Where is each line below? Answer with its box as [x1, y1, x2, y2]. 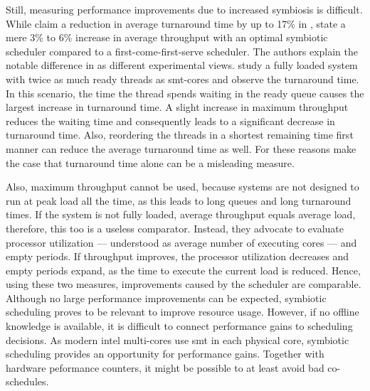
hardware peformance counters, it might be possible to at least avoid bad [6, 360, 324, 375]
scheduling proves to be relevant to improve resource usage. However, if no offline [6, 304, 359, 319]
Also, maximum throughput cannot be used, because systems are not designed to [6, 179, 359, 194]
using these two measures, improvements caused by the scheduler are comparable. [6, 277, 361, 291]
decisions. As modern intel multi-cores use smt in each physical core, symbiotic [6, 332, 349, 347]
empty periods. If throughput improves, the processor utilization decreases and [6, 249, 349, 264]
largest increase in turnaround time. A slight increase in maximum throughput [6, 100, 349, 114]
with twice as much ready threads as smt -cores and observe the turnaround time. [6, 71, 359, 86]
